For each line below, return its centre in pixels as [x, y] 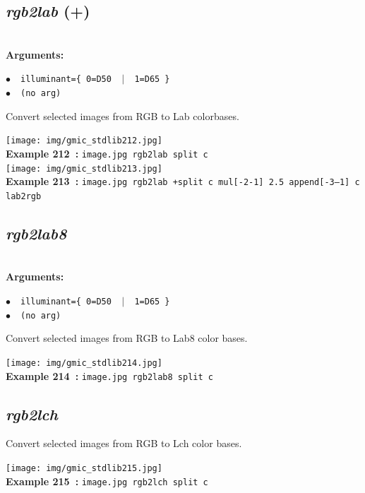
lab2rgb [24, 196]
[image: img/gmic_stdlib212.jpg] [84, 141]
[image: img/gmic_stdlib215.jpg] [84, 468]
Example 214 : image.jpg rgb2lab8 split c [109, 375]
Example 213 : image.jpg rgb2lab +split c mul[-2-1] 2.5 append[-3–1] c [183, 181]
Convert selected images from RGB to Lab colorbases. [122, 115]
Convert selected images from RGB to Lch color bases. [124, 443]
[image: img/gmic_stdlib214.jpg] [84, 363]
